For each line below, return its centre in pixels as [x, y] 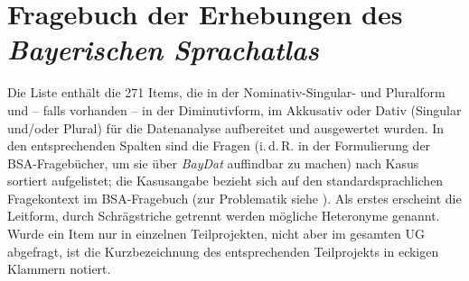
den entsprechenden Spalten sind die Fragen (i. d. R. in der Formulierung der [219, 145]
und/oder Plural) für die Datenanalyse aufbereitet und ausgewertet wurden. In [226, 127]
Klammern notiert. [59, 269]
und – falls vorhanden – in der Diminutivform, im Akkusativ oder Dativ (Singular [234, 109]
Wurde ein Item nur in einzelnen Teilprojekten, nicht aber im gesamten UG [216, 234]
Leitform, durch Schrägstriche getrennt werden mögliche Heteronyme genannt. [224, 216]
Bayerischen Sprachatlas [163, 50]
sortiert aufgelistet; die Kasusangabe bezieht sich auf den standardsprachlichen [225, 181]
